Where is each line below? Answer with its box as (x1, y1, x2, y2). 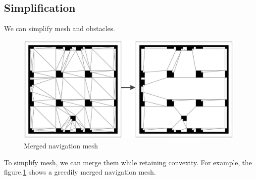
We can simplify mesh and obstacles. (4, 23, 115, 34)
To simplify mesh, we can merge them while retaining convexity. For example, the (4, 157, 252, 167)
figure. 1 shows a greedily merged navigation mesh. (4, 167, 156, 177)
